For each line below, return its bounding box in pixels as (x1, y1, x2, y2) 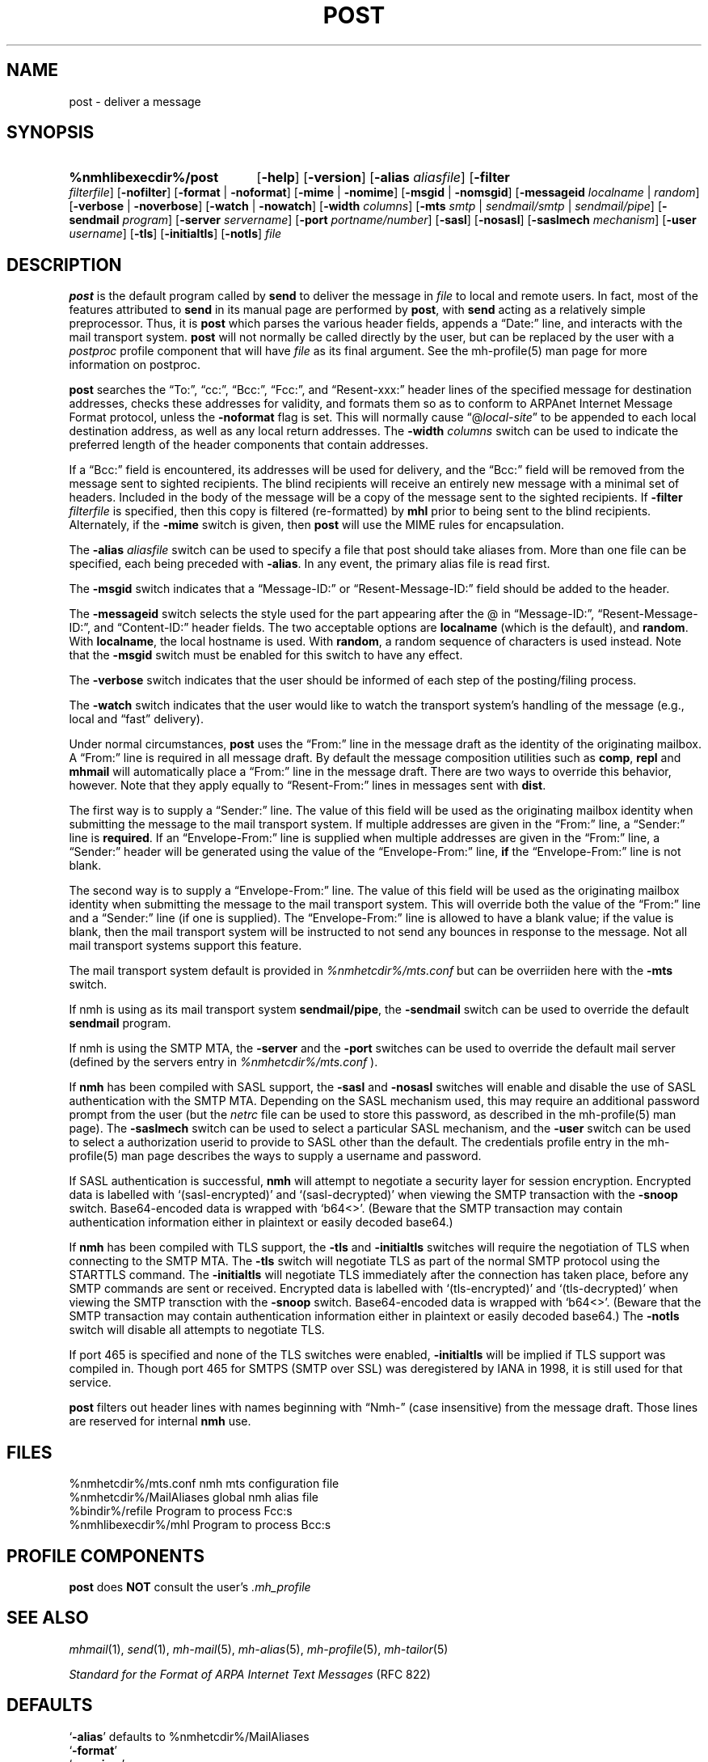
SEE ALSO (6, 1607, 89, 1629)
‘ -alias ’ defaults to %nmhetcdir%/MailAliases (69, 1729, 310, 1743)
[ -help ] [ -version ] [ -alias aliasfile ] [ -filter (256, 169, 510, 186)
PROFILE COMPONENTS (6, 1545, 204, 1566)
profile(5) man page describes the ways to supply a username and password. (69, 1149, 482, 1163)
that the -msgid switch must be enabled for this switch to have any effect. (69, 648, 463, 663)
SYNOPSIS (6, 122, 95, 143)
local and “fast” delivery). (69, 712, 204, 726)
